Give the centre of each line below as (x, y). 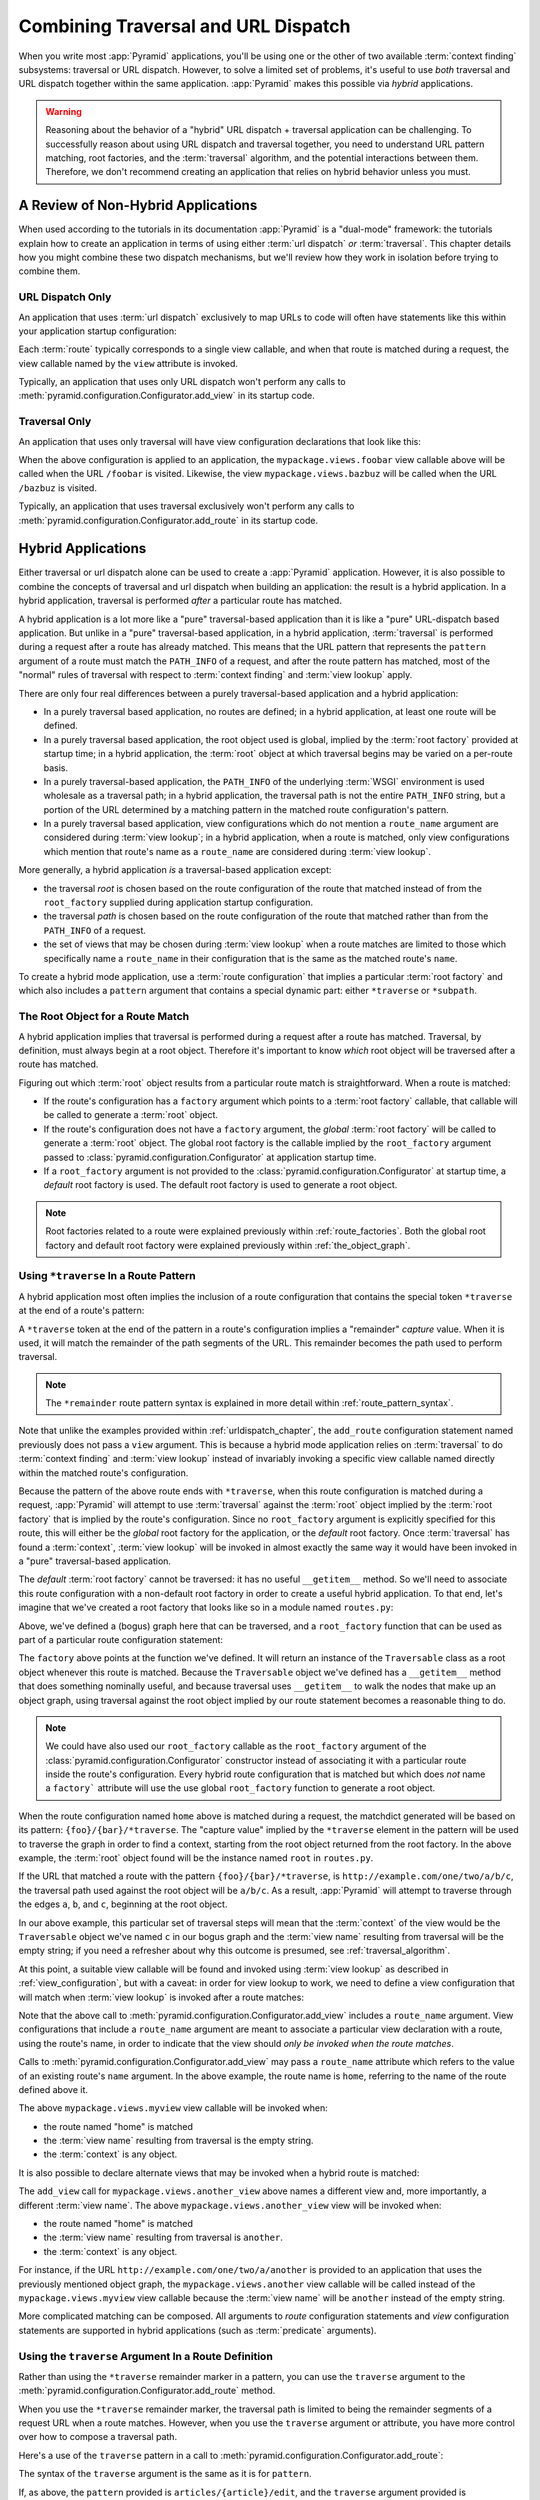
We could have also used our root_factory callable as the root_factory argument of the (236, 1746)
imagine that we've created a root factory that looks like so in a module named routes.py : (206, 1607)
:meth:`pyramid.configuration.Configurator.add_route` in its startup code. (168, 520)
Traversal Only (55, 422)
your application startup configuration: (97, 331)
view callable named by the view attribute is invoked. (128, 363)
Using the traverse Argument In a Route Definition (146, 2356)
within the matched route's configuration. (103, 1472)
